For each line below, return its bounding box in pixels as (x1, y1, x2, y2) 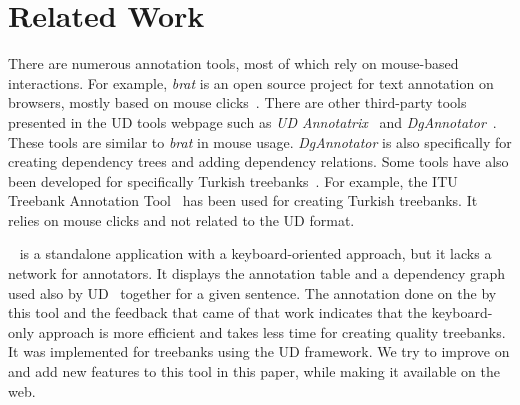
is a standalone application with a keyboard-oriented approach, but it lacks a (19, 243, 492, 264)
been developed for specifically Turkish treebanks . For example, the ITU (8, 170, 458, 191)
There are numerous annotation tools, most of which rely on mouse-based (8, 53, 459, 74)
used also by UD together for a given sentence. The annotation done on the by (8, 282, 497, 303)
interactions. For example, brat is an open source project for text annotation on (8, 72, 494, 93)
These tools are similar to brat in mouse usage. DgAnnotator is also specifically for (8, 131, 512, 152)
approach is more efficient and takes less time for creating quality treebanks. (38, 321, 506, 342)
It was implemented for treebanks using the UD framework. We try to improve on (8, 341, 510, 362)
